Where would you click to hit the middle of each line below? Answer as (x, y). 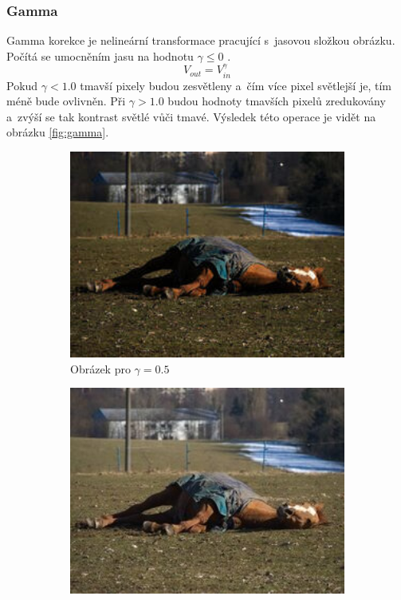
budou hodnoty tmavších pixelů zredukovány (277, 101)
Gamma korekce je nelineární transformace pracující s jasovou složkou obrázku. (201, 40)
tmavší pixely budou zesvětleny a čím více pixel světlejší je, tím (236, 85)
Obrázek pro (100, 368)
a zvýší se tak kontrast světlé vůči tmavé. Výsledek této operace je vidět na (191, 116)
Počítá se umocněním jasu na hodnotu (100, 55)
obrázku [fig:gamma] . (58, 132)
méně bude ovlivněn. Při (66, 101)
